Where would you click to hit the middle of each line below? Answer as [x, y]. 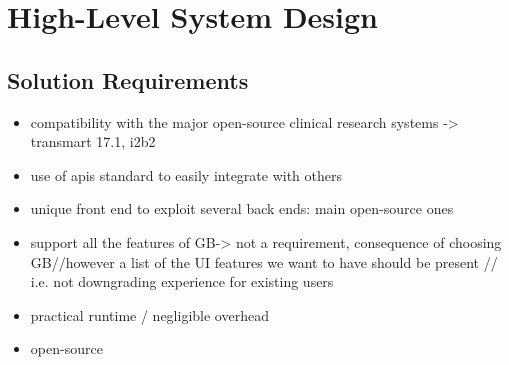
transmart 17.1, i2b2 [93, 141]
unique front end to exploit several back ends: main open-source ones [242, 208]
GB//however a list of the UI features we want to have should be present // [264, 261]
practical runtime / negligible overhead [149, 314]
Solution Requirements [128, 79]
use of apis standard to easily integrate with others [186, 174]
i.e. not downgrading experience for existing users [182, 281]
